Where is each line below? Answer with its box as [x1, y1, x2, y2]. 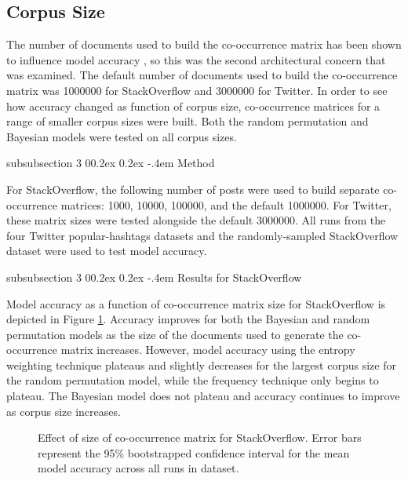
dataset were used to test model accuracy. [6, 242, 207, 259]
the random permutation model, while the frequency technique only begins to [6, 372, 379, 388]
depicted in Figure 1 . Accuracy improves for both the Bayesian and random [6, 311, 370, 327]
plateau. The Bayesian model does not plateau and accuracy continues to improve [6, 388, 400, 404]
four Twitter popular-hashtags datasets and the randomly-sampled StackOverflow [6, 227, 399, 243]
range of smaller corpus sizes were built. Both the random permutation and [6, 113, 369, 129]
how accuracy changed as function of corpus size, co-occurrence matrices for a [6, 97, 381, 114]
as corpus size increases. [6, 403, 121, 419]
